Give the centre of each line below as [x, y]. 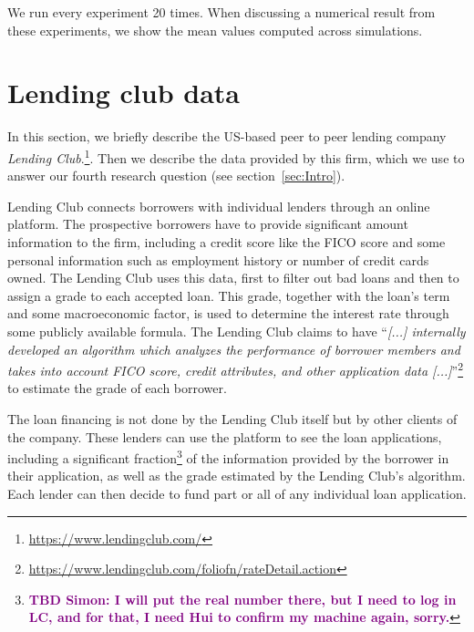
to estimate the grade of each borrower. [117, 388]
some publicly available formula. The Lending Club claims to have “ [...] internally [237, 331]
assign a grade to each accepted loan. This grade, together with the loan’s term [229, 295]
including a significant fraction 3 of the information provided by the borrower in [228, 456]
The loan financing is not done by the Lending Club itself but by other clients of [232, 418]
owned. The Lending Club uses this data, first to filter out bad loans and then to [233, 278]
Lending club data [124, 93]
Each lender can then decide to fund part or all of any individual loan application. [237, 493]
